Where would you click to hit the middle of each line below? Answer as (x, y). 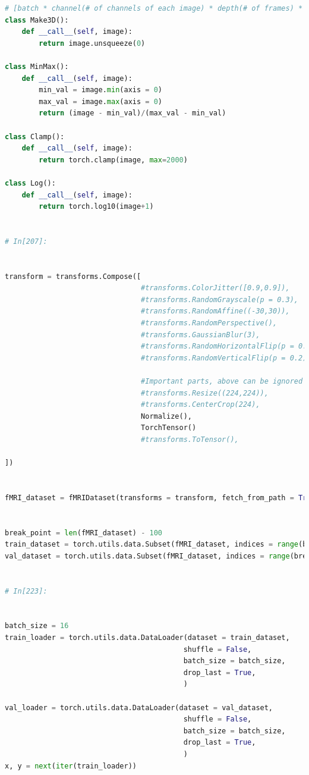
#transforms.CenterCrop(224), (201, 405)
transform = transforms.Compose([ (73, 276)
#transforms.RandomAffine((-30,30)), (215, 311)
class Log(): (30, 183)
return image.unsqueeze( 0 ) (92, 43)
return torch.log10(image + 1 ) (96, 207)
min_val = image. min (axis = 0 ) (100, 90)
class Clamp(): (35, 137)
